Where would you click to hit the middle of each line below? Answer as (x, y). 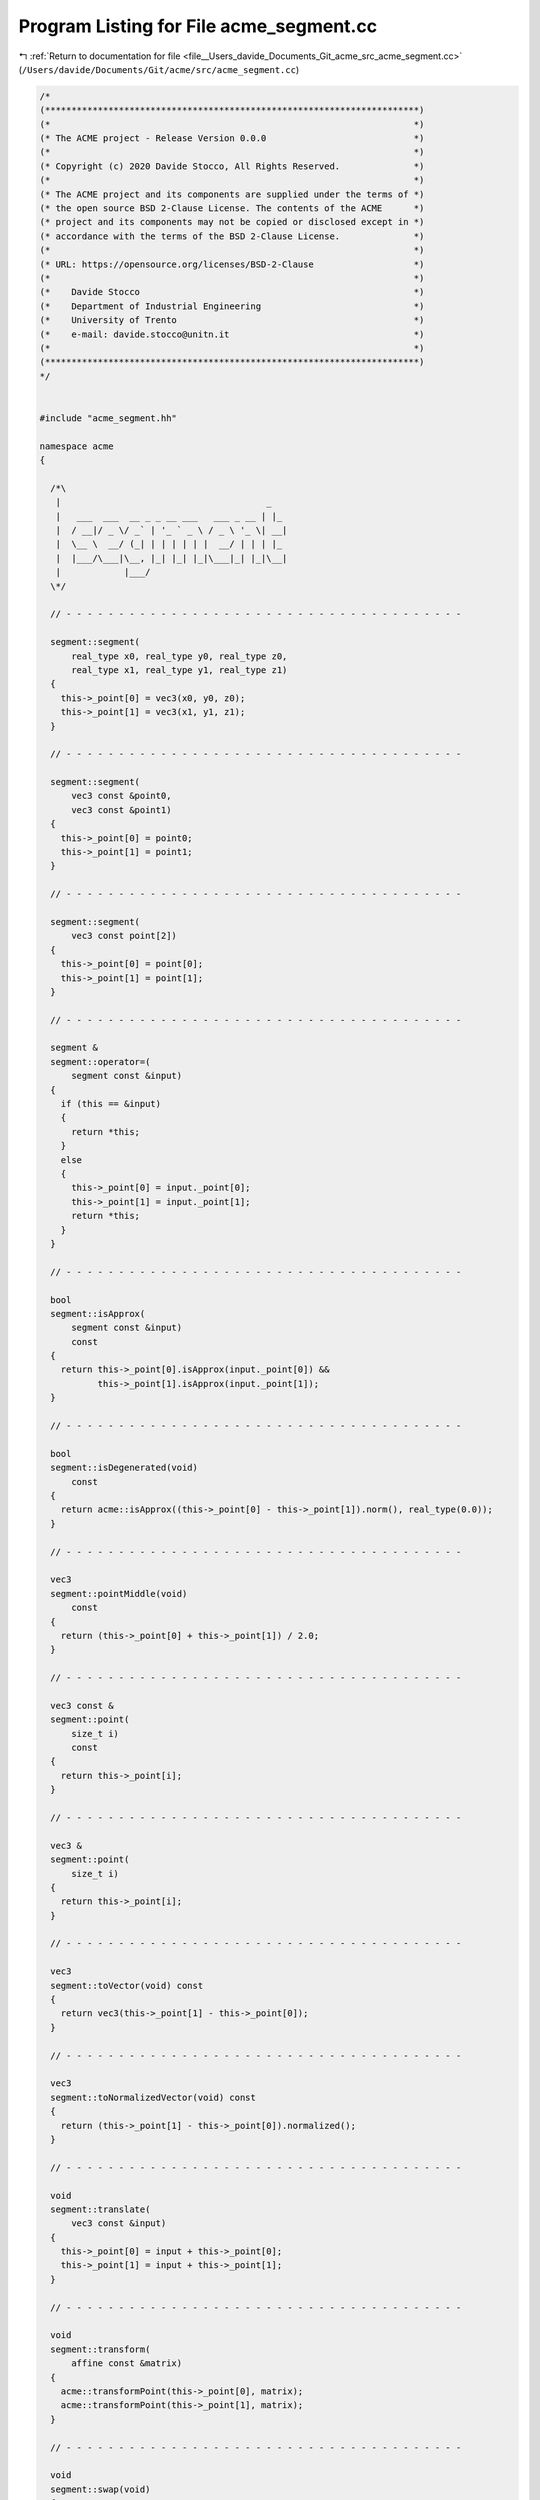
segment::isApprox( (98, 1313)
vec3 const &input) (119, 2223)
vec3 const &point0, (121, 796)
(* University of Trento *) (232, 320)
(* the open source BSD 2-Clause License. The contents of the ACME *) (232, 208)
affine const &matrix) (127, 2363)
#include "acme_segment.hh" (108, 418)
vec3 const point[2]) (124, 936)
